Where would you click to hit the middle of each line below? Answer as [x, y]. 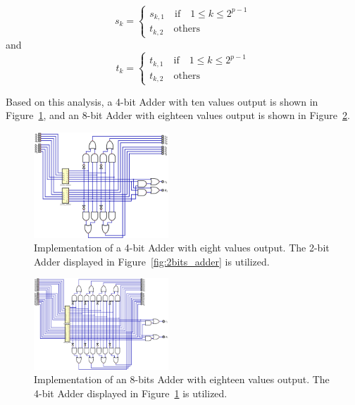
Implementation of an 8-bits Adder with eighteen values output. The [182, 379]
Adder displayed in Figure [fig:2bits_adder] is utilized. [152, 261]
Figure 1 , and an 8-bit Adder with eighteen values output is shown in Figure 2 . [178, 115]
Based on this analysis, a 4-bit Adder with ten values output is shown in [162, 101]
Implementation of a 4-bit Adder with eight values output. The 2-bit [182, 248]
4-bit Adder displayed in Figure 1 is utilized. [131, 393]
